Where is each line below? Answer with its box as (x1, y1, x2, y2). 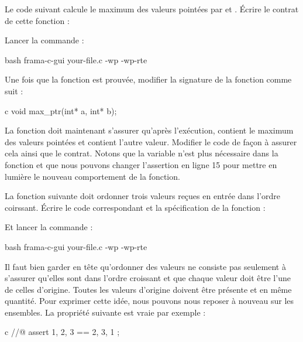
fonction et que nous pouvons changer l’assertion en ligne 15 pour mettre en (5, 158, 277, 170)
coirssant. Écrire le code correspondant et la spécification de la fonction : (5, 201, 266, 213)
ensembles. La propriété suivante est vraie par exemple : (5, 306, 206, 318)
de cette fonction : (5, 14, 70, 26)
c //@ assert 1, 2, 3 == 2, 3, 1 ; (5, 326, 120, 338)
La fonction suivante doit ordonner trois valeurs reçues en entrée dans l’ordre (5, 190, 281, 202)
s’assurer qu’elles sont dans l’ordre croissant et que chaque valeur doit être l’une (5, 272, 291, 284)
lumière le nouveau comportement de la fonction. (5, 170, 180, 182)
